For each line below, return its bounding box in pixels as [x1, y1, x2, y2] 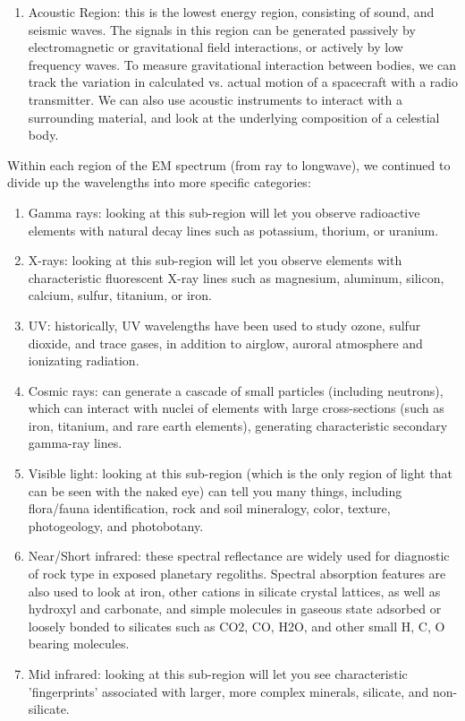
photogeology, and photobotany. [28, 516, 204, 535]
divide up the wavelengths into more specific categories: [7, 173, 311, 192]
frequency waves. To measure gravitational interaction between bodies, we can [28, 55, 457, 73]
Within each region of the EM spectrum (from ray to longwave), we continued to [7, 155, 451, 174]
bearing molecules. [28, 634, 130, 653]
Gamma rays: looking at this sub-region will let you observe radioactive [28, 202, 420, 221]
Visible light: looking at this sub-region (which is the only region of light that [28, 464, 452, 483]
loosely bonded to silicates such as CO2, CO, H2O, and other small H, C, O [28, 616, 445, 635]
